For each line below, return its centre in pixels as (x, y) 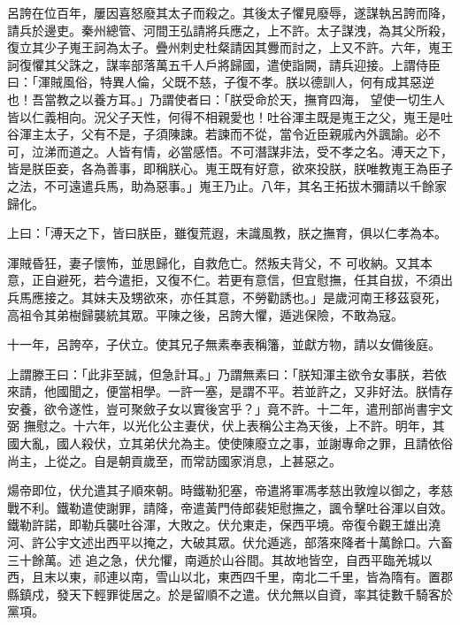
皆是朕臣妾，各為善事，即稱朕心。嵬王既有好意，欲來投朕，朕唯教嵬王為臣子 (230, 168)
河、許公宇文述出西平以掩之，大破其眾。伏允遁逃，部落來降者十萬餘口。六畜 (230, 542)
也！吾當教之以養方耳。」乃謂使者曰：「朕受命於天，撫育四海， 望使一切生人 (226, 99)
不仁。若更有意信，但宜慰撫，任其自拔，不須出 (316, 280)
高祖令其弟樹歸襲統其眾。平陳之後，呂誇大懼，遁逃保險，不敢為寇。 (205, 314)
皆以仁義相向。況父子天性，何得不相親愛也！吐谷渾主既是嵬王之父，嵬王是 (224, 116)
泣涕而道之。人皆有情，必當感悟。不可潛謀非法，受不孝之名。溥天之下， (242, 151)
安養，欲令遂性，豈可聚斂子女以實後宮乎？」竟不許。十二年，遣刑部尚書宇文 (230, 408)
